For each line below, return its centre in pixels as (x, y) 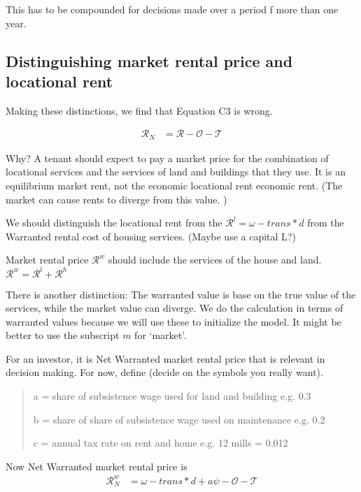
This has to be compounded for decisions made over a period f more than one (172, 9)
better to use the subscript (63, 335)
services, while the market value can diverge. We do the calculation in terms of (175, 308)
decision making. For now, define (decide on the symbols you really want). (164, 372)
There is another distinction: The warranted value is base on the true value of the (181, 294)
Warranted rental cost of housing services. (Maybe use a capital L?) (151, 236)
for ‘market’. (161, 335)
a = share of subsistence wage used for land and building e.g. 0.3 (172, 396)
